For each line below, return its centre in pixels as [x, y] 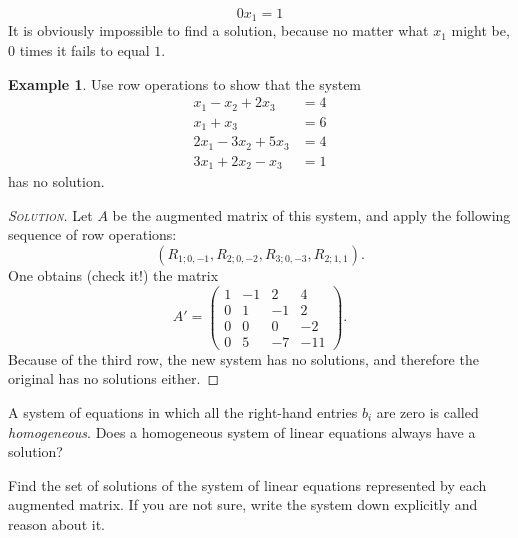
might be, [480, 30]
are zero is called [427, 411]
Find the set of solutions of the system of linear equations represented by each [247, 484]
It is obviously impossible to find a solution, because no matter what [218, 30]
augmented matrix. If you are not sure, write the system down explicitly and [243, 504]
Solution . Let [50, 214]
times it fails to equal [84, 50]
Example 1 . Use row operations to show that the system [185, 83]
